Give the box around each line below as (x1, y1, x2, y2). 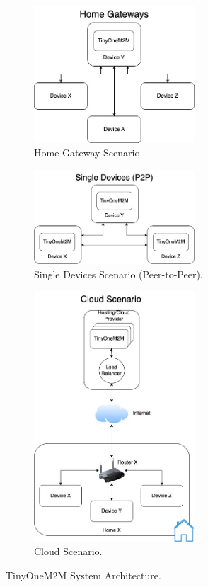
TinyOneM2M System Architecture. (6, 567, 161, 582)
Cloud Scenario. (34, 544, 103, 559)
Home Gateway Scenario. (34, 145, 143, 160)
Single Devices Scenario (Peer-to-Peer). (34, 266, 203, 281)
